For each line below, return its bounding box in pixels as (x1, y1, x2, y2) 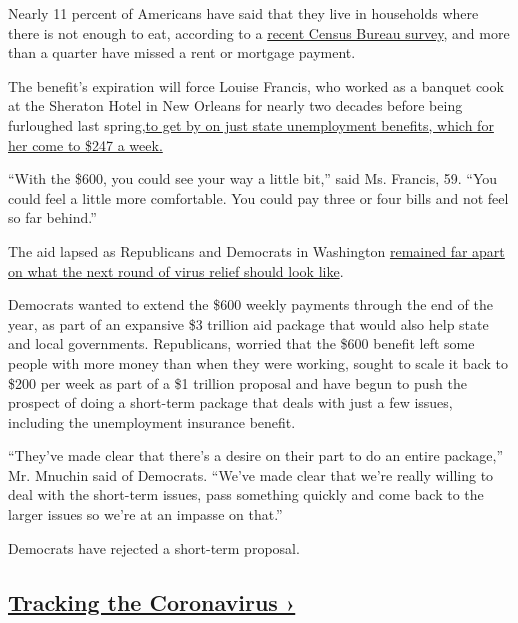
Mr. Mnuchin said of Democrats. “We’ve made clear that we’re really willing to (8, 464, 494, 485)
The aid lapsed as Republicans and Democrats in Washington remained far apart (8, 240, 505, 261)
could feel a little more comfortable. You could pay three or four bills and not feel (8, 187, 509, 208)
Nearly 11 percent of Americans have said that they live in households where (8, 3, 479, 23)
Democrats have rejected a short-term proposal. (8, 537, 300, 558)
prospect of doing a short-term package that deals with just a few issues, (8, 392, 453, 413)
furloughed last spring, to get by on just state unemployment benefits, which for (8, 114, 494, 135)
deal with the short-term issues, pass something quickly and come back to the (8, 484, 484, 505)
